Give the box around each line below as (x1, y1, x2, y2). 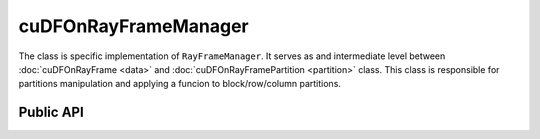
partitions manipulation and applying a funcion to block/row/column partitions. (18, 78, 342, 90)
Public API (18, 104, 84, 121)
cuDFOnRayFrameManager (18, 15, 249, 37)
